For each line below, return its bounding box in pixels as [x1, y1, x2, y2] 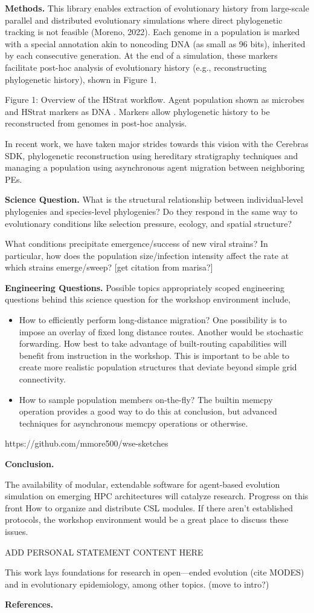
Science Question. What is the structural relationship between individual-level [5, 193, 303, 206]
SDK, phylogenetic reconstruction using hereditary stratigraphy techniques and [5, 149, 298, 162]
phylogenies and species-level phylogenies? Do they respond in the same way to [5, 205, 298, 217]
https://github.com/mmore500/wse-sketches [5, 437, 168, 450]
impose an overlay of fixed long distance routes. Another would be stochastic [19, 325, 303, 338]
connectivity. [19, 373, 66, 385]
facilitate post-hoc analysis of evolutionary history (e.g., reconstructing [5, 61, 267, 73]
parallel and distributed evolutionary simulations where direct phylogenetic [5, 13, 283, 26]
